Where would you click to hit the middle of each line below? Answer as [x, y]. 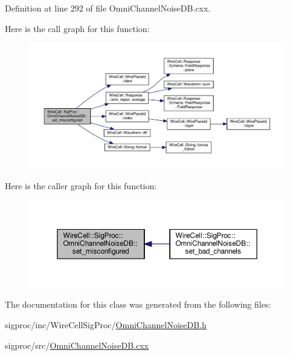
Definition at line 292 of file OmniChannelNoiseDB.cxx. [108, 8]
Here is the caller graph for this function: [81, 186]
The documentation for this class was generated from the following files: [138, 304]
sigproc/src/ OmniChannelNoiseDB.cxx [77, 345]
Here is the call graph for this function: [77, 28]
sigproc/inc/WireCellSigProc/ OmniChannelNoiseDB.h [106, 324]
